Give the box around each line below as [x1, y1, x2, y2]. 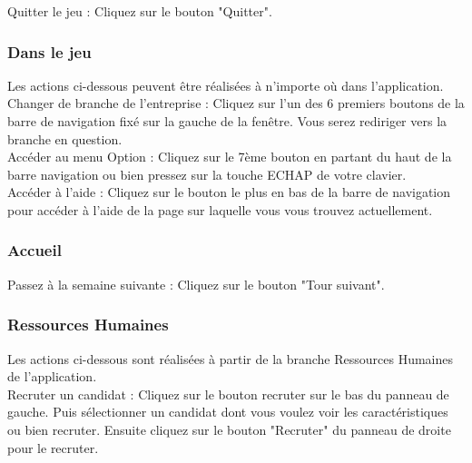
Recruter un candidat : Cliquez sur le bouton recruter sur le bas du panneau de [7, 384, 449, 403]
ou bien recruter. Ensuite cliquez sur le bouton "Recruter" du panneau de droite [7, 419, 451, 438]
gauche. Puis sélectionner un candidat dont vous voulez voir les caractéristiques [7, 402, 448, 421]
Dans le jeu [7, 40, 92, 63]
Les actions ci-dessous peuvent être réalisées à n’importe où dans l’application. [7, 75, 444, 94]
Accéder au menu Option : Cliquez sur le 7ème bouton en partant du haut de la [7, 147, 452, 166]
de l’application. [7, 367, 97, 386]
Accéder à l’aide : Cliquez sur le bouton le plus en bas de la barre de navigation [7, 182, 451, 202]
